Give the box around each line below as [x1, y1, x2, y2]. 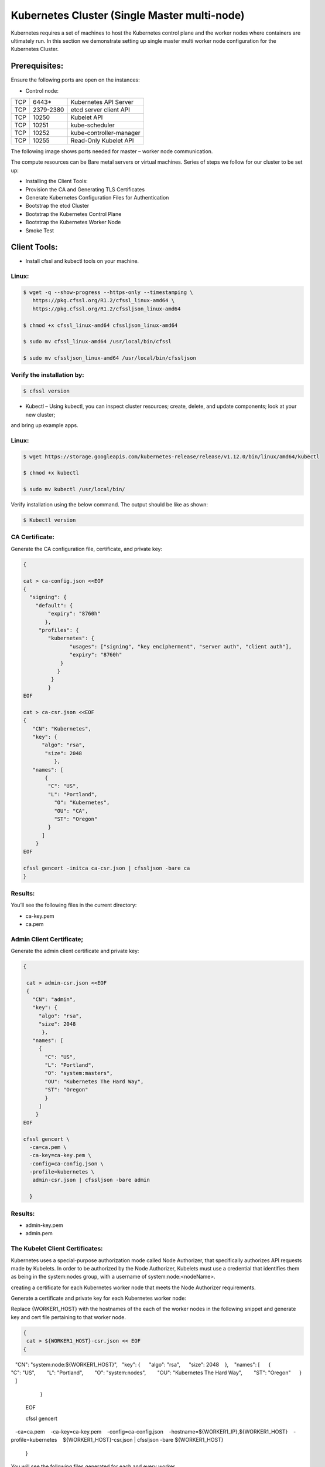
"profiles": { [38, 627, 79, 633]
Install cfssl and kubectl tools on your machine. [25, 258, 139, 265]
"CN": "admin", [32, 996, 76, 1003]
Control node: [25, 87, 59, 94]
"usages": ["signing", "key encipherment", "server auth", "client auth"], [69, 643, 292, 650]
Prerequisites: [11, 61, 64, 71]
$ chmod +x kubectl [23, 469, 79, 476]
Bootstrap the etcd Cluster [25, 202, 90, 209]
